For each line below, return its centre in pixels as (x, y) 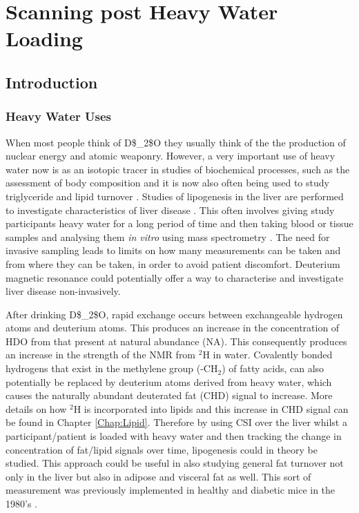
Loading (44, 38)
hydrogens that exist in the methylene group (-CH (112, 368)
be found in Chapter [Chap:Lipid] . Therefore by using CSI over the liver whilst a (176, 422)
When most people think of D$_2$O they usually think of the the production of (176, 142)
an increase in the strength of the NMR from (101, 355)
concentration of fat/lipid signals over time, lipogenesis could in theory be (162, 449)
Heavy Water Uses (59, 116)
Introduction (52, 82)
